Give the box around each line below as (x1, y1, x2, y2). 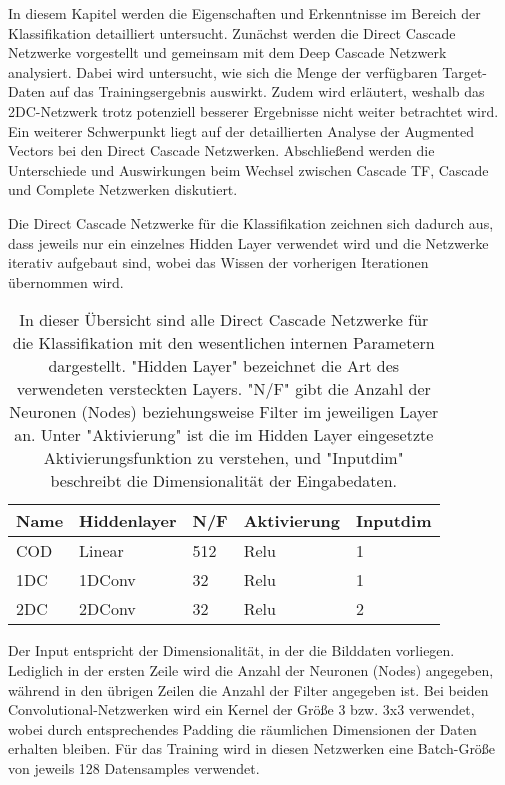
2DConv (79, 597, 136, 621)
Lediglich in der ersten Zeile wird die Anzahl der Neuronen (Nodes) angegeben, (8, 659, 494, 680)
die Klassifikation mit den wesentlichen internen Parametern (12, 331, 435, 355)
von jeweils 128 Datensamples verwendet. (8, 757, 260, 778)
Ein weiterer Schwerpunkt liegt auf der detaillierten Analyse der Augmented (8, 120, 475, 141)
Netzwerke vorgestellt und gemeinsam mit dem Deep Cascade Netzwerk (8, 42, 447, 63)
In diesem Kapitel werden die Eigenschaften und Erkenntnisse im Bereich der (8, 3, 481, 23)
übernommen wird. (8, 271, 124, 292)
